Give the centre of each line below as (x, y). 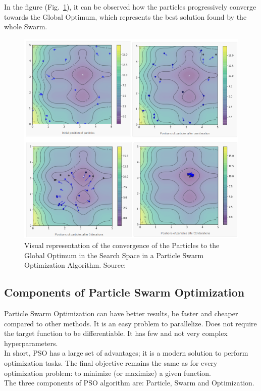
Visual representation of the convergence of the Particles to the (122, 245)
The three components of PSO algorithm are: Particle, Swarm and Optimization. (129, 383)
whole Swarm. (26, 27)
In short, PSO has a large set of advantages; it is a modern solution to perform (126, 353)
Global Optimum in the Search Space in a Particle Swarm (114, 255)
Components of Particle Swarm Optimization (124, 292)
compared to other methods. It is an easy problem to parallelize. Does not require (130, 323)
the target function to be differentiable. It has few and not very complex (116, 333)
